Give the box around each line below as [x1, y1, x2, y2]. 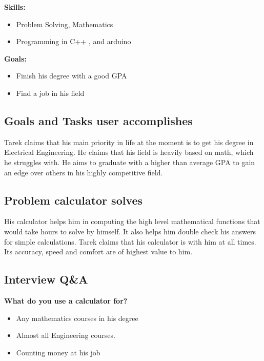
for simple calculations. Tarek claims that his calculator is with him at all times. [4, 236, 256, 247]
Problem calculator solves [4, 192, 143, 208]
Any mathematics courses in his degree [16, 312, 138, 323]
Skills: [4, 2, 26, 12]
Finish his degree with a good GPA [16, 70, 127, 81]
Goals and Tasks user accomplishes [4, 112, 193, 128]
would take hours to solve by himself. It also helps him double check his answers [4, 226, 256, 236]
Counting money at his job [16, 347, 100, 357]
